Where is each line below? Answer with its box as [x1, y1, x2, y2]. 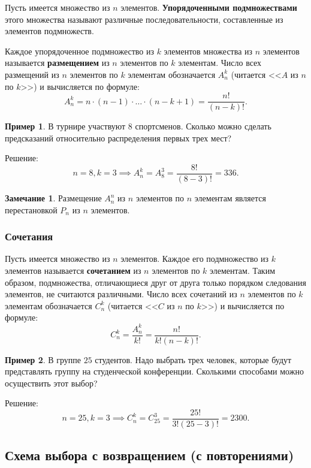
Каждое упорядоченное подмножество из [5, 44, 154, 57]
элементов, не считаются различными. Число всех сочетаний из [5, 288, 237, 300]
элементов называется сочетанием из [5, 264, 141, 277]
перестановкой [5, 203, 58, 216]
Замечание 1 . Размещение [5, 192, 102, 204]
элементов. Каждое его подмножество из [120, 252, 269, 265]
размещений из [5, 68, 59, 80]
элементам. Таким [210, 264, 276, 277]
